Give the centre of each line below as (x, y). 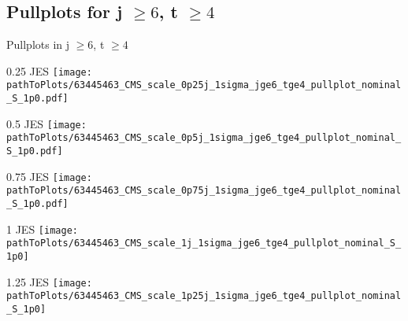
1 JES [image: (42, 229)
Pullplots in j (38, 44)
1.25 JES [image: (49, 281)
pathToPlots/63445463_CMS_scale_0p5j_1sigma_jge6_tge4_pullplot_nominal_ (204, 138)
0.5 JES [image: (46, 123)
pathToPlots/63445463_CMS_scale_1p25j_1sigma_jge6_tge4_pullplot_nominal (204, 296)
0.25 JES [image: (49, 70)
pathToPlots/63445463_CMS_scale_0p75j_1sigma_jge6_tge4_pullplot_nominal (204, 191)
